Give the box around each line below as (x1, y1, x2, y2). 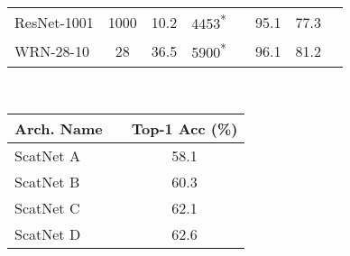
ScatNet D (14, 224, 81, 245)
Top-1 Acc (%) (131, 118, 238, 140)
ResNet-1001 (14, 11, 94, 32)
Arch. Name (14, 118, 103, 140)
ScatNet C (14, 197, 80, 219)
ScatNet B (14, 171, 80, 193)
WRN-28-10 (14, 40, 89, 61)
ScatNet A (14, 145, 80, 167)
